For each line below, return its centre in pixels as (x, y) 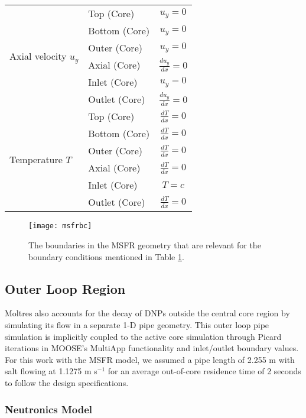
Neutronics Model (49, 409)
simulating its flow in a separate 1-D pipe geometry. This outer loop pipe (137, 325)
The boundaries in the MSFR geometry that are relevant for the (145, 245)
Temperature (36, 159)
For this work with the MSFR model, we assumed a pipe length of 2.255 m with (150, 359)
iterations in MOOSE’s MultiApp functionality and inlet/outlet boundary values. (152, 348)
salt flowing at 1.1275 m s (51, 371)
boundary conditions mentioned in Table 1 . (106, 256)
